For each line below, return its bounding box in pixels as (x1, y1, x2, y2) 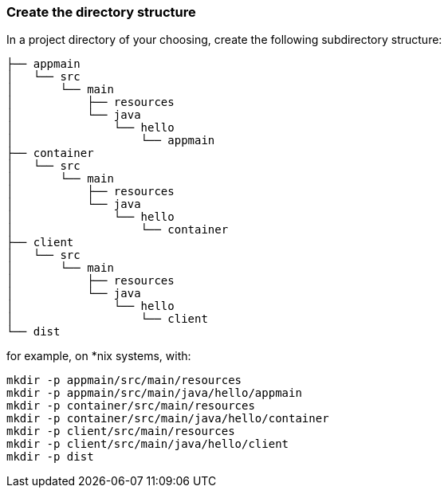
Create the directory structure (6, 4, 196, 20)
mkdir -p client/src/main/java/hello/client (6, 437, 289, 451)
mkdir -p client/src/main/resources (6, 425, 235, 438)
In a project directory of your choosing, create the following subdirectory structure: (6, 33, 442, 47)
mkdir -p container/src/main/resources (6, 399, 255, 413)
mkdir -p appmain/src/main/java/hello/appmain (6, 386, 302, 400)
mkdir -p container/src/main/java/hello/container (6, 412, 329, 425)
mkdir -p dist (6, 450, 94, 464)
